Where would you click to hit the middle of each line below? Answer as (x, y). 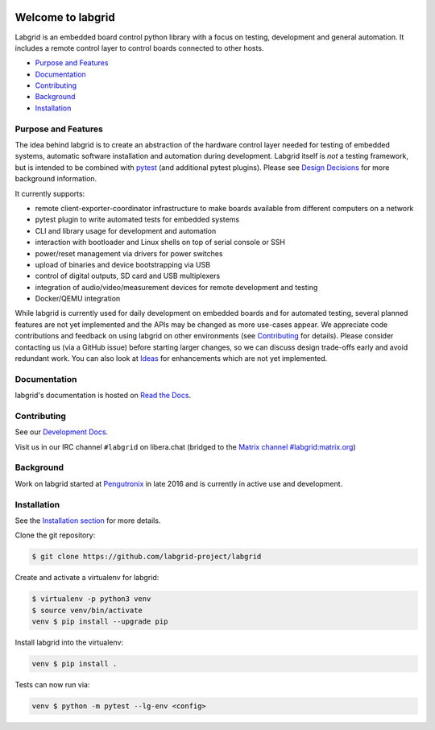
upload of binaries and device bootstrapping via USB (123, 264)
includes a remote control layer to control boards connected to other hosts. (139, 48)
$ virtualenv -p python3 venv (91, 599)
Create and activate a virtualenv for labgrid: (87, 578)
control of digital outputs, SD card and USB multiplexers (128, 276)
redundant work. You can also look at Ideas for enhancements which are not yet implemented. (171, 359)
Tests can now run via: (52, 685)
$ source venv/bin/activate (87, 610)
